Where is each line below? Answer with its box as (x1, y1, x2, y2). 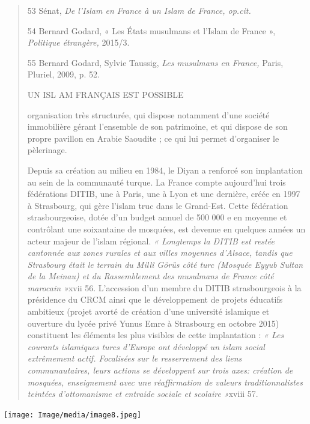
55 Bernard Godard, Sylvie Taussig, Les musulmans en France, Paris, (27, 56, 284, 68)
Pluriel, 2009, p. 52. (27, 68, 100, 80)
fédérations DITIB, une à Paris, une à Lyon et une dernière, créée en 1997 (27, 187, 300, 200)
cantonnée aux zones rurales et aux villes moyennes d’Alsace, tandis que (27, 246, 293, 259)
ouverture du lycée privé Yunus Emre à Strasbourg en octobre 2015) (27, 316, 279, 329)
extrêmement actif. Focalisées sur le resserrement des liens (27, 352, 242, 365)
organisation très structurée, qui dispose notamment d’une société (27, 108, 270, 121)
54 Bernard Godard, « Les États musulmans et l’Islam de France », (27, 24, 276, 37)
